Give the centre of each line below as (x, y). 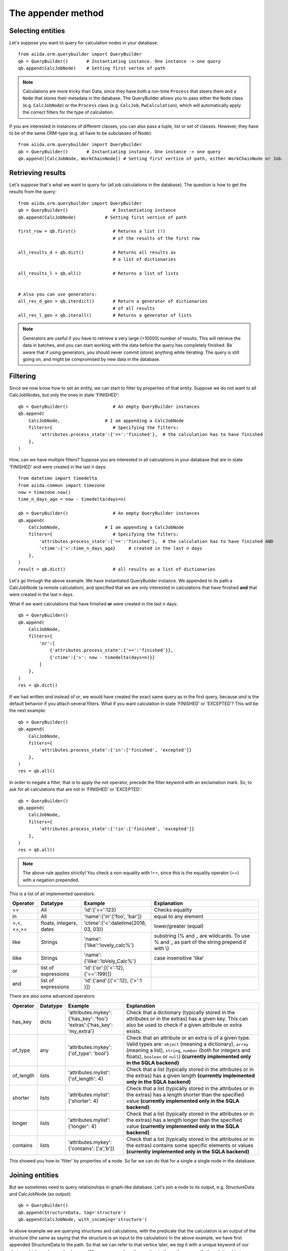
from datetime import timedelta (58, 478)
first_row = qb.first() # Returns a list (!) (92, 231)
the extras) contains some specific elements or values (190, 1145)
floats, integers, (59, 923)
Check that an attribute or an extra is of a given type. (188, 1037)
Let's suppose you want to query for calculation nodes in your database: (84, 43)
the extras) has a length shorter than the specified (185, 1094)
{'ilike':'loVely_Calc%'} (110, 961)
